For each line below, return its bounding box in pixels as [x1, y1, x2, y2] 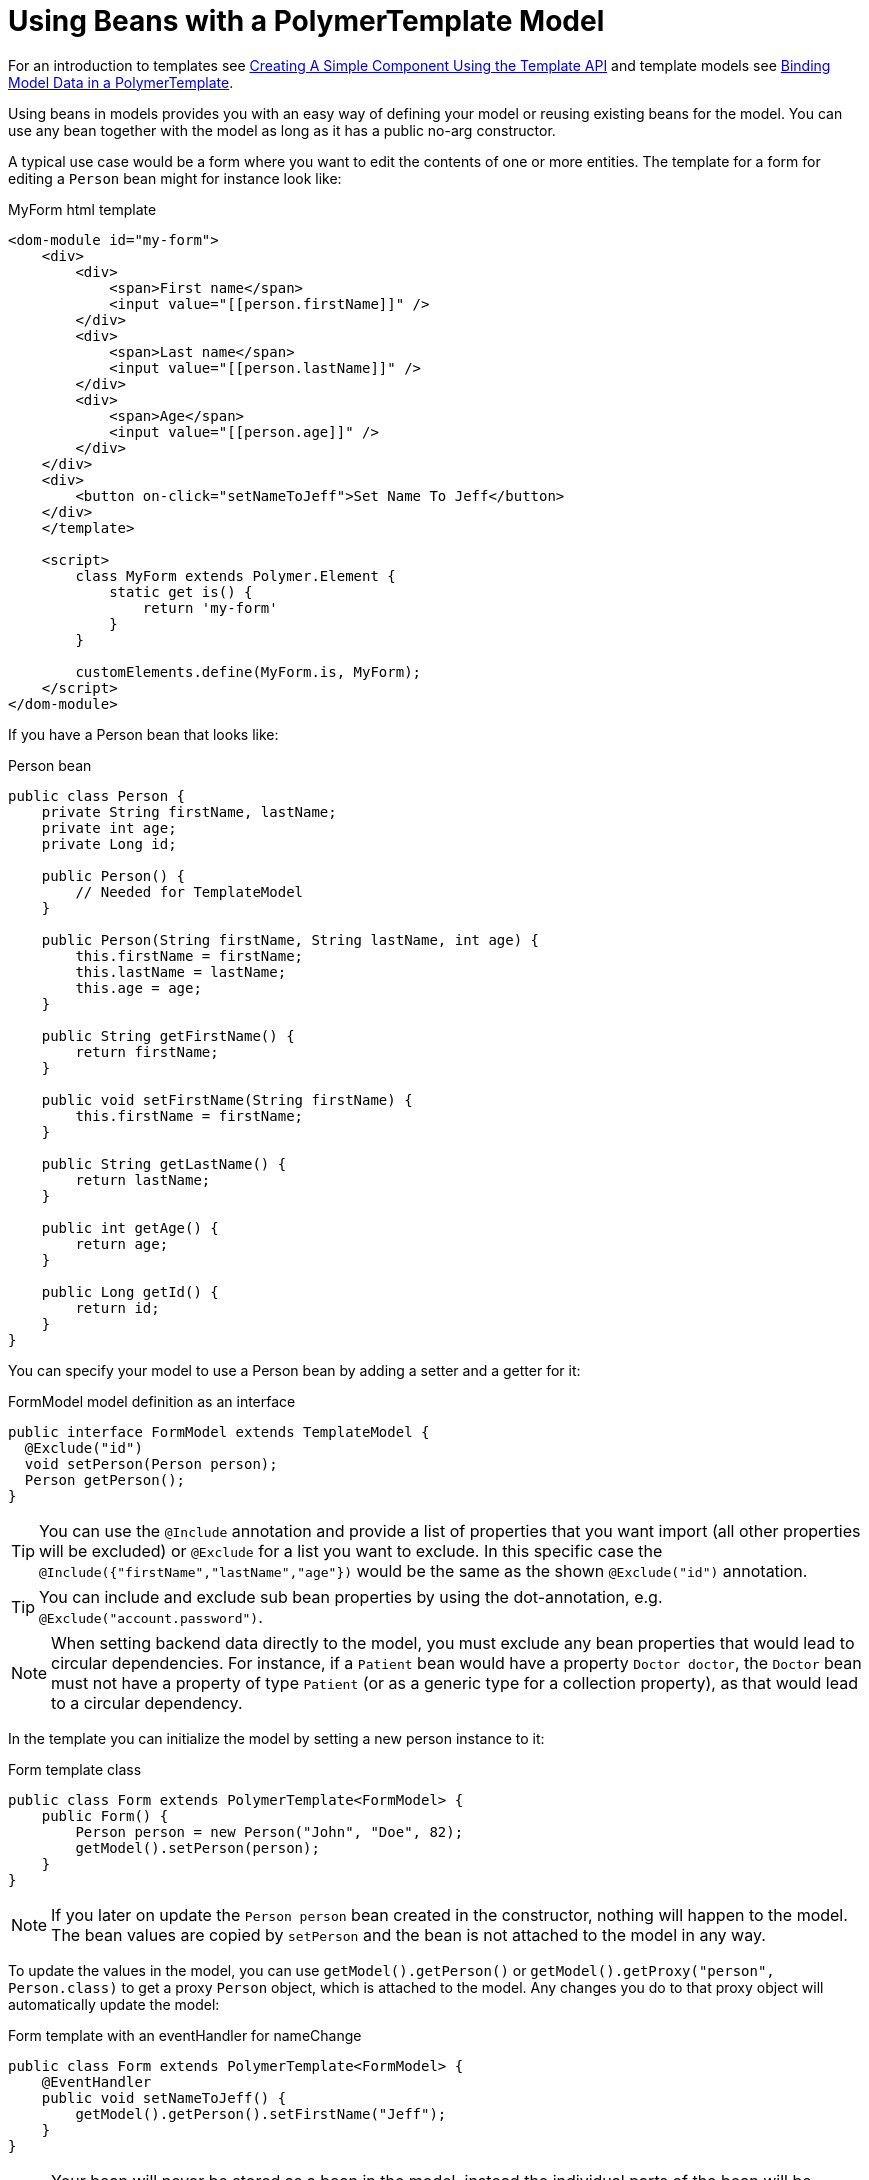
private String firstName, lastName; [41, 803, 337, 820]
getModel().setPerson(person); [75, 1839, 320, 1856]
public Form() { [41, 1807, 169, 1824]
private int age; [41, 819, 177, 836]
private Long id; [41, 835, 177, 852]
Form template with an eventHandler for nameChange [8, 2026, 362, 2044]
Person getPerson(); [24, 1471, 186, 1488]
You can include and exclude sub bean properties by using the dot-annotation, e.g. [39, 1586, 663, 1607]
